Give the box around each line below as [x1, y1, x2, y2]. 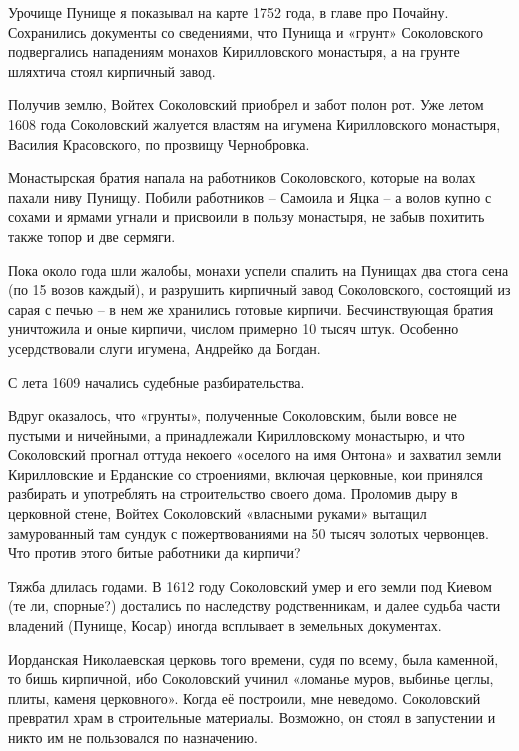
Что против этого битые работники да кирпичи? [8, 542, 301, 563]
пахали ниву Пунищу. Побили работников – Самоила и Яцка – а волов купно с [8, 186, 492, 207]
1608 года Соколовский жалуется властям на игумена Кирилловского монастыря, [8, 113, 501, 134]
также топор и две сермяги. [8, 225, 176, 246]
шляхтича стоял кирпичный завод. [8, 60, 216, 81]
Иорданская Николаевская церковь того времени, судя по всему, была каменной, [8, 648, 499, 669]
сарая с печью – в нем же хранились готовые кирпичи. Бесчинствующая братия [8, 298, 494, 319]
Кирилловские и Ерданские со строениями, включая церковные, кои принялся [8, 463, 483, 484]
